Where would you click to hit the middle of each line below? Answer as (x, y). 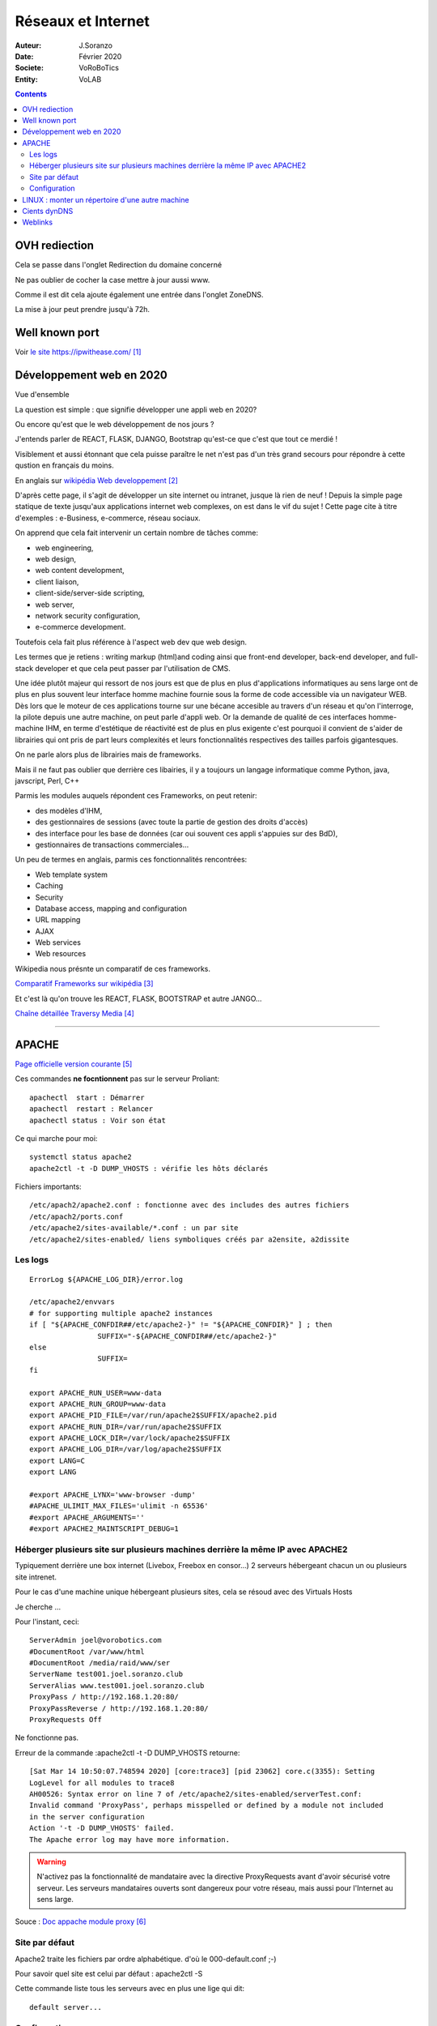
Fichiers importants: (48, 1186)
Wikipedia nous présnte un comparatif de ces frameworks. (112, 968)
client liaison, (57, 581)
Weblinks (37, 222)
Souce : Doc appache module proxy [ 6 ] (81, 1921)
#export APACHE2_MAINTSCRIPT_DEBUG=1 (104, 1529)
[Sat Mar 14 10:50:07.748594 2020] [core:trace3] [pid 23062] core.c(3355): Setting (202, 1772)
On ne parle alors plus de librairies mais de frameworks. (108, 754)
